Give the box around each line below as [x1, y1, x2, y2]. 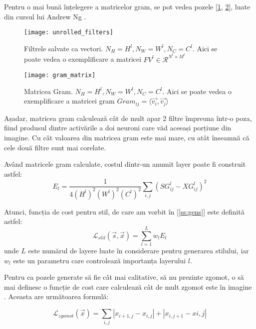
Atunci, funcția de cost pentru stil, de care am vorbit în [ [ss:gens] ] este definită [4, 206, 245, 217]
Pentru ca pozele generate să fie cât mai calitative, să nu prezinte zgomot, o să [4, 272, 244, 282]
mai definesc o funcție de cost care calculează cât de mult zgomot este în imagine [4, 281, 252, 292]
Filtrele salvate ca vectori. [24, 43, 103, 53]
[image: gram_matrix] [24, 72, 96, 79]
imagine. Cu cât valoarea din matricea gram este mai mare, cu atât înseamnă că [4, 132, 250, 142]
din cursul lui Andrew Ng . [4, 11, 86, 21]
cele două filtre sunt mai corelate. [4, 142, 106, 152]
